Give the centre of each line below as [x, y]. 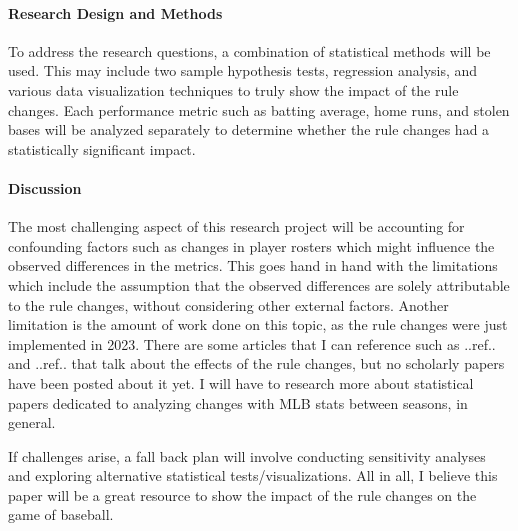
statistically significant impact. [102, 148]
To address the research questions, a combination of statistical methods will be [249, 50]
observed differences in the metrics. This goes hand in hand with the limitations [253, 265]
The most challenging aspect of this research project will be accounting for [236, 226]
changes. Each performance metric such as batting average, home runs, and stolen [259, 109]
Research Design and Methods [115, 12]
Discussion [45, 187]
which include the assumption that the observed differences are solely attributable [259, 284]
